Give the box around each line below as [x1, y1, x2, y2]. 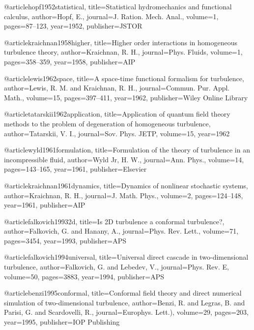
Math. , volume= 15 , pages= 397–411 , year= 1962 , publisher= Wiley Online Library [4, 92, 248, 102]
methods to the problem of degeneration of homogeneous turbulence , [4, 118, 211, 128]
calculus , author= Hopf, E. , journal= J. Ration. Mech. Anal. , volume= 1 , [4, 11, 219, 21]
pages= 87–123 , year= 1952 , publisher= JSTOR [4, 21, 142, 31]
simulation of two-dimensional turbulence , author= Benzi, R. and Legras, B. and [4, 297, 245, 307]
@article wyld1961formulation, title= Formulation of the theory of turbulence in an [4, 145, 250, 155]
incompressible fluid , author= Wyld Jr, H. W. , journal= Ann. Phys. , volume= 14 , [4, 154, 244, 164]
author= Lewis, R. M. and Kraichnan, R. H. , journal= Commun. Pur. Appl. [4, 83, 230, 93]
